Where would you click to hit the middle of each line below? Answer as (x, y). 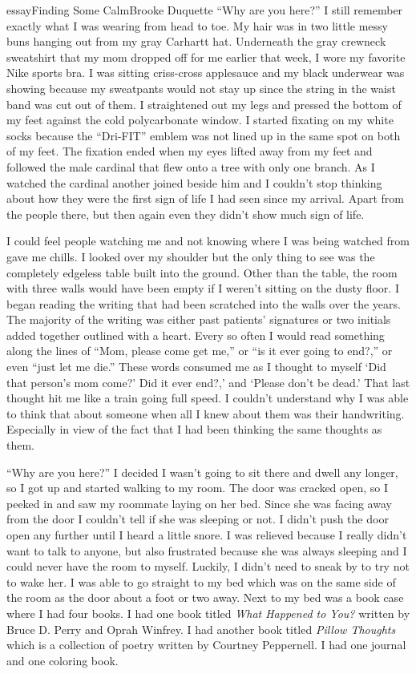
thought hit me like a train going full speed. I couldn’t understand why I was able (208, 398)
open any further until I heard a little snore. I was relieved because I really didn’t (207, 535)
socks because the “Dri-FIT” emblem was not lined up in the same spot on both (204, 135)
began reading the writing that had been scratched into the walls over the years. (204, 303)
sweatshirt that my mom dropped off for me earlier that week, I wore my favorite (206, 57)
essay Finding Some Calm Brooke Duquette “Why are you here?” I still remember (205, 10)
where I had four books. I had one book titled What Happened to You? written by (208, 613)
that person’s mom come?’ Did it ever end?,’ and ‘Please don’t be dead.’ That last (208, 382)
